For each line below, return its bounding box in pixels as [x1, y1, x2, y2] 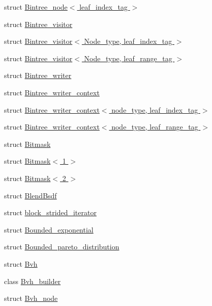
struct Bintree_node [4, 2, 68, 12]
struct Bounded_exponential [4, 224, 94, 235]
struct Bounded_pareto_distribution [4, 241, 119, 252]
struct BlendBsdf [4, 190, 57, 200]
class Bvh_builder [4, 275, 61, 286]
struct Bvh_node [4, 293, 58, 303]
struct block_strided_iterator [4, 207, 97, 218]
